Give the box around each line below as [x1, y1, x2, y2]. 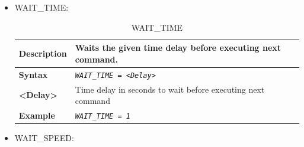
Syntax [18, 68, 48, 80]
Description [18, 47, 67, 59]
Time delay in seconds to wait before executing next [75, 83, 265, 95]
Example [18, 109, 55, 121]
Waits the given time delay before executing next [75, 41, 281, 54]
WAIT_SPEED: [14, 132, 74, 144]
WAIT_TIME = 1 [75, 112, 130, 120]
